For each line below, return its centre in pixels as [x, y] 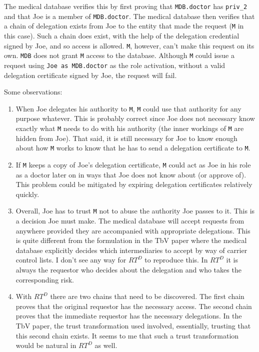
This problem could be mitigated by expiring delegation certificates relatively [134, 184]
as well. [106, 345]
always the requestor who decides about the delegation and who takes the [128, 269]
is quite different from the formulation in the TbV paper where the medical [131, 240]
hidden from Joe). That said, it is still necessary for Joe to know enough [126, 138]
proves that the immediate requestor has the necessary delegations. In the [129, 316]
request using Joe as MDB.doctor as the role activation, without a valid [115, 65]
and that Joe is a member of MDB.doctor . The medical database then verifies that [129, 16]
